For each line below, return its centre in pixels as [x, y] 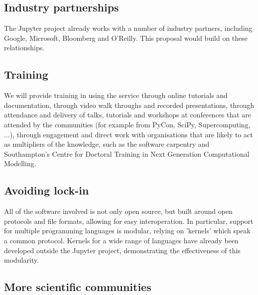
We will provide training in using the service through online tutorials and [116, 95]
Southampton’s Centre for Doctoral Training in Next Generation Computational [127, 153]
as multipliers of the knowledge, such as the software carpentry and [107, 144]
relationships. [24, 48]
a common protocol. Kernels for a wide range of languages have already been [121, 240]
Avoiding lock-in [47, 190]
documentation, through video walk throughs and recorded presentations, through [129, 105]
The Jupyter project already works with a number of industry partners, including [128, 28]
